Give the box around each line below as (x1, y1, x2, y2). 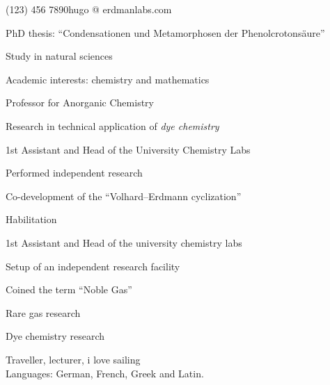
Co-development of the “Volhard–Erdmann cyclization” (6, 188, 242, 203)
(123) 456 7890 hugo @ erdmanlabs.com (6, 2, 172, 16)
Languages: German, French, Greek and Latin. (6, 366, 204, 380)
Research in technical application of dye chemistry (6, 118, 219, 133)
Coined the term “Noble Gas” (6, 282, 132, 297)
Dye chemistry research (6, 329, 104, 343)
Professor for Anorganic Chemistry (6, 95, 154, 110)
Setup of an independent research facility (6, 259, 180, 273)
